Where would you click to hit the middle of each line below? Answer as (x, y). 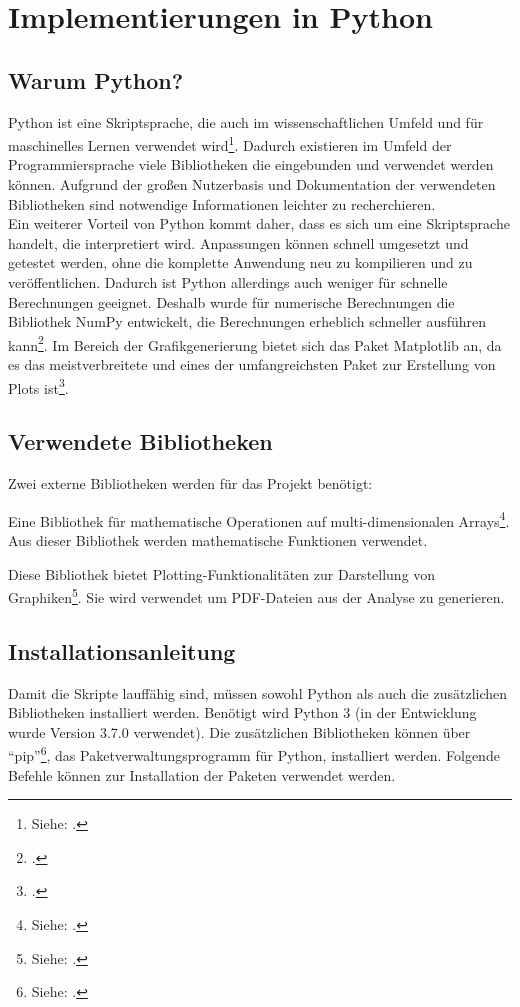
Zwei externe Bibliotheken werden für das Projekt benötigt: (190, 483)
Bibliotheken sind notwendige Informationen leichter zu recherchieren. (222, 203)
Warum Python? (96, 79)
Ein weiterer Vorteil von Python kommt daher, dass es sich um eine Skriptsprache (259, 223)
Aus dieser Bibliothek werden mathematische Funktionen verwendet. (218, 539)
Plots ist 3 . (38, 386)
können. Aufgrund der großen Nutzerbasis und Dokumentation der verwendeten (252, 184)
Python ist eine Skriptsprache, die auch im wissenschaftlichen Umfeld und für (246, 121)
